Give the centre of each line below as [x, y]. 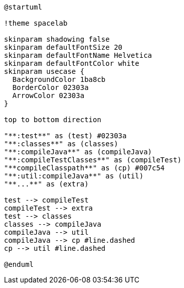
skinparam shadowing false [57, 39]
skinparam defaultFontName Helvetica [78, 55]
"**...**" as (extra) [46, 184]
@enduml [19, 264]
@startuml [23, 7]
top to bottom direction [53, 120]
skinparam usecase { [44, 71]
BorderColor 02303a [50, 87]
